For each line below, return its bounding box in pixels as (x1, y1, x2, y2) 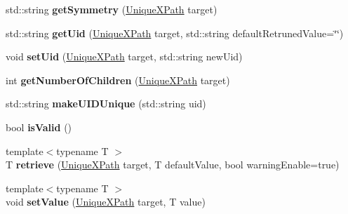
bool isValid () (6, 119, 72, 134)
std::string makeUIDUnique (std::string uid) (6, 96, 206, 111)
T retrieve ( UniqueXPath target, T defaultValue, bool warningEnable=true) (6, 157, 340, 172)
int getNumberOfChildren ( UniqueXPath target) (6, 72, 230, 87)
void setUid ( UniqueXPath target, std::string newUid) (6, 49, 243, 64)
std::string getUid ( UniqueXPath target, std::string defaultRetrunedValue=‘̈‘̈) (6, 25, 344, 40)
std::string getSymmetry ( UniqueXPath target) (6, 2, 217, 16)
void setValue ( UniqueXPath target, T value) (6, 194, 206, 209)
